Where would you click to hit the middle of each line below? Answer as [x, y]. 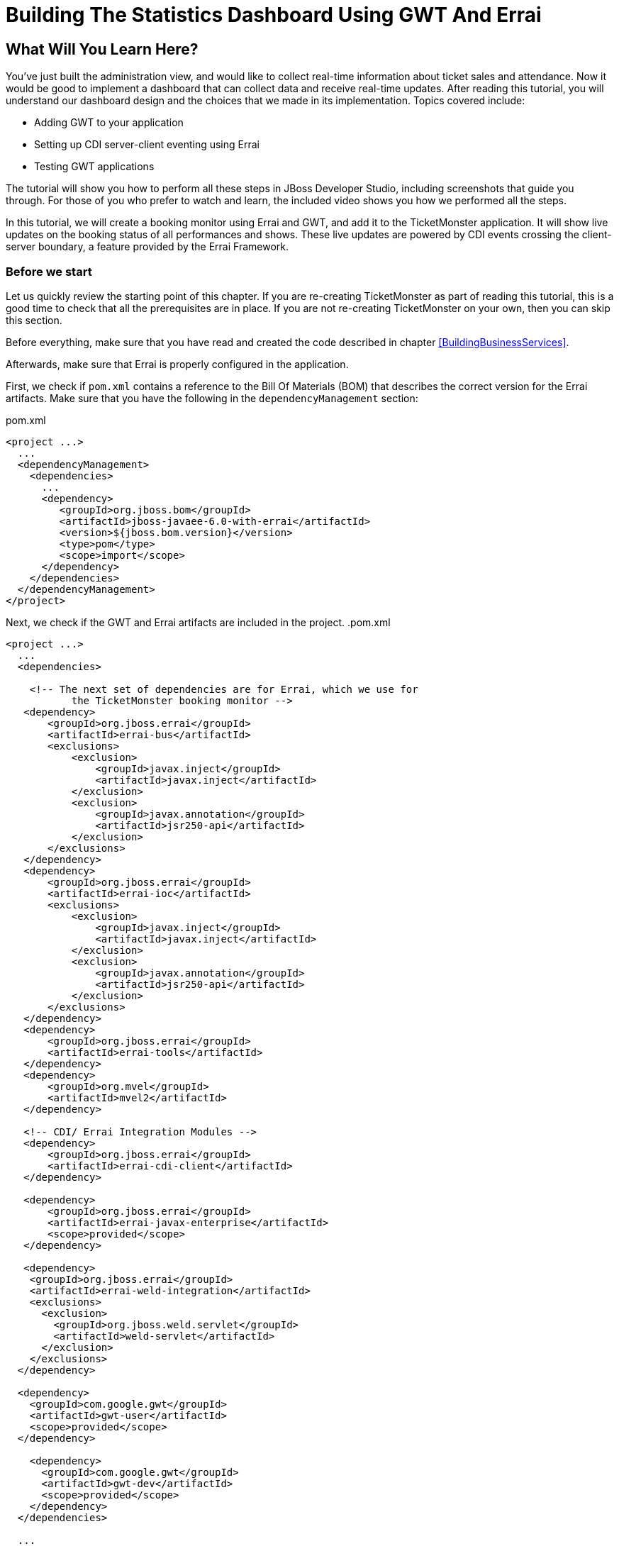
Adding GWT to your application [109, 123]
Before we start [49, 271]
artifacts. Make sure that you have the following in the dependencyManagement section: [212, 398]
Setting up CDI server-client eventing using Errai [147, 145]
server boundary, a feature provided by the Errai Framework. [147, 247]
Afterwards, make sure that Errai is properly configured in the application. [177, 364]
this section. [34, 320]
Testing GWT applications [94, 167]
